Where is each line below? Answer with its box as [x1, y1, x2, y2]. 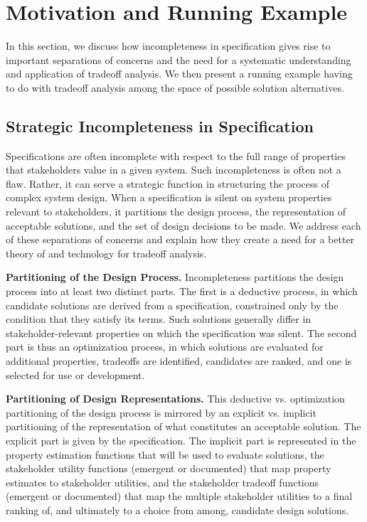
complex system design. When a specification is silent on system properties [6, 190, 332, 205]
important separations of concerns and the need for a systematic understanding [6, 52, 351, 67]
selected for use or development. [6, 367, 145, 382]
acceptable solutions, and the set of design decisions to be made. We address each [6, 218, 361, 233]
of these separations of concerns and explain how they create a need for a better [6, 232, 355, 247]
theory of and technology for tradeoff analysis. [6, 245, 207, 260]
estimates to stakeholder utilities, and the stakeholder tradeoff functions [6, 474, 319, 489]
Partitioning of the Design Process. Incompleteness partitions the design [6, 270, 344, 284]
